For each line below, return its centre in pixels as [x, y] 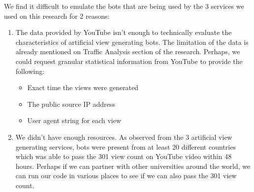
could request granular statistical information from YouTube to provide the [129, 61]
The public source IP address [71, 104]
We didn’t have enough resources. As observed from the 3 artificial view [124, 137]
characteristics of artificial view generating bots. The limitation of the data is [132, 42]
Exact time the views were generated [83, 87]
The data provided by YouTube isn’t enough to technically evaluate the [124, 32]
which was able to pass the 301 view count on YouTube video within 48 [124, 156]
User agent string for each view [74, 120]
